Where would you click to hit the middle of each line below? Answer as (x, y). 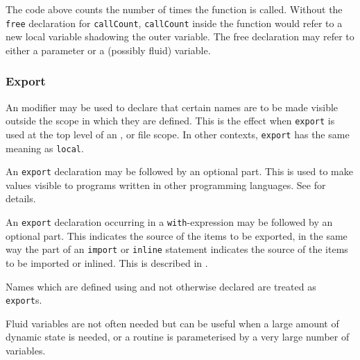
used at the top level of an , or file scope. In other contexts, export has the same (178, 134)
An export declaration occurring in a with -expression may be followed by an (169, 222)
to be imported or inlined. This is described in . (107, 262)
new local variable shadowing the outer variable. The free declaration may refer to (180, 36)
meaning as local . (45, 148)
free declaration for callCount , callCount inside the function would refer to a (174, 23)
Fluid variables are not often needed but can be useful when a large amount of (172, 323)
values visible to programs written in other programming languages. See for (166, 185)
